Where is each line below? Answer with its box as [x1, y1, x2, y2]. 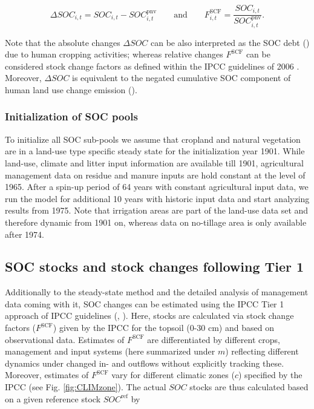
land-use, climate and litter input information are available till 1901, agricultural [5, 156, 304, 169]
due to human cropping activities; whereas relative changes [5, 48, 223, 61]
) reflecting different [225, 345, 299, 358]
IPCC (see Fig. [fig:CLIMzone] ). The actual [5, 381, 166, 393]
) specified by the [238, 368, 303, 381]
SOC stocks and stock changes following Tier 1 [5, 257, 304, 276]
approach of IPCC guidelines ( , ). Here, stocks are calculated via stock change [5, 309, 294, 322]
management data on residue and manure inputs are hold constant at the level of [5, 168, 306, 181]
